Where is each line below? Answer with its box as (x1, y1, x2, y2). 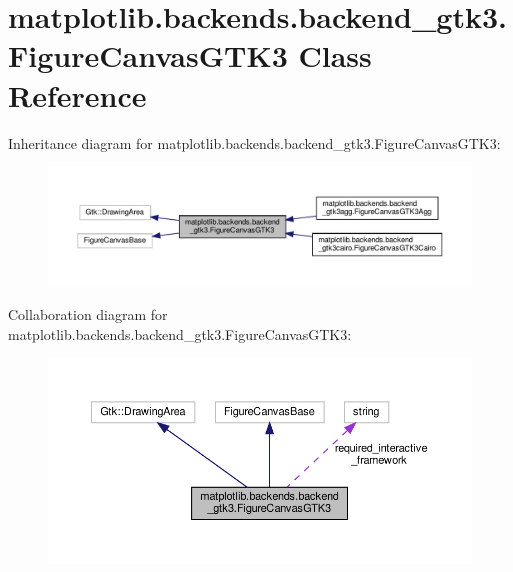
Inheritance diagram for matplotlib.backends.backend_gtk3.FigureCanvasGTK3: (8, 132, 501, 153)
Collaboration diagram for (8, 303, 168, 324)
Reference (8, 74, 147, 115)
